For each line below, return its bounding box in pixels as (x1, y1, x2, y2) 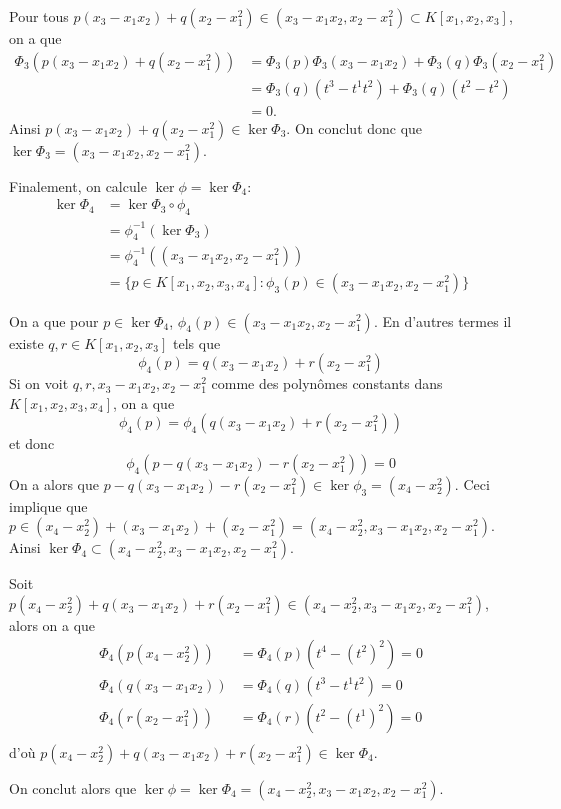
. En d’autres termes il (373, 310, 512, 331)
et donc (9, 433, 55, 454)
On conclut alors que (9, 777, 137, 798)
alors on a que (9, 615, 96, 636)
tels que (173, 332, 221, 353)
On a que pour (9, 310, 99, 331)
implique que (9, 495, 88, 516)
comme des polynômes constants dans (211, 373, 443, 394)
